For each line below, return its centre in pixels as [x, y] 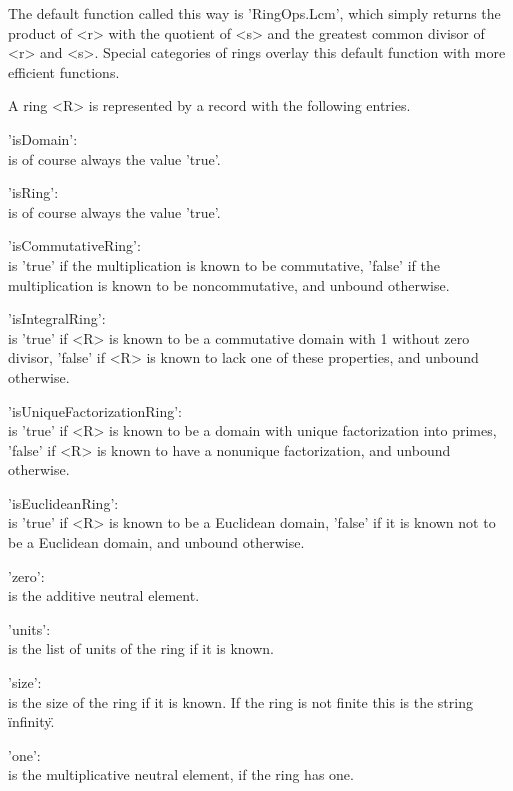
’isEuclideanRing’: [63, 502]
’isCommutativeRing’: [74, 245]
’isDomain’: [43, 138]
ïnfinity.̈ [31, 721]
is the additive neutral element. [104, 595]
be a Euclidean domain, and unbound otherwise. [156, 542]
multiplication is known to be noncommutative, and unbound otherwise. [229, 284]
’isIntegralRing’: [57, 318]
